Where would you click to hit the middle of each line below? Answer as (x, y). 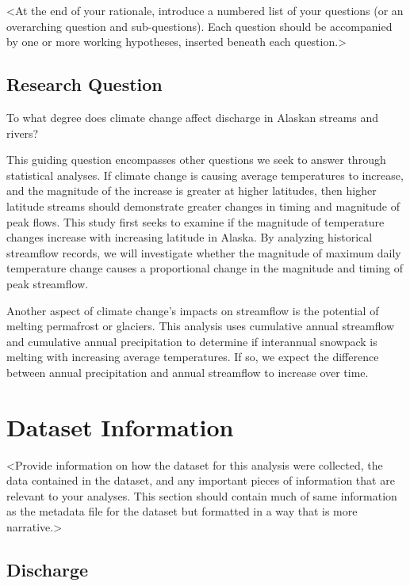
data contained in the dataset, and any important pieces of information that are (201, 480)
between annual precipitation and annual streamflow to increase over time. (188, 372)
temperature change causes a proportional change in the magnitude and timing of (205, 268)
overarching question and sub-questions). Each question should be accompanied (199, 26)
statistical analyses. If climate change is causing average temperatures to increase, (205, 175)
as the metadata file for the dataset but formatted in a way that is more (182, 511)
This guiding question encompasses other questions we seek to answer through (196, 160)
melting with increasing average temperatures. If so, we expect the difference (193, 357)
